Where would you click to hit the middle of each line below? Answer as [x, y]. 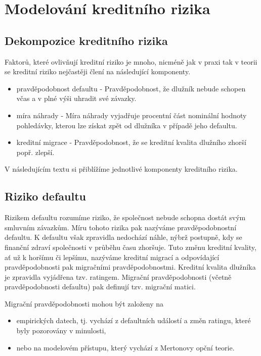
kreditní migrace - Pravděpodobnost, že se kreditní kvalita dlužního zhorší [131, 142]
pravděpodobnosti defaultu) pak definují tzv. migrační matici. [100, 287]
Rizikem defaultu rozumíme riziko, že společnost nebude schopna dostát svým [125, 217]
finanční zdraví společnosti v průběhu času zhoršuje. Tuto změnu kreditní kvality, [130, 247]
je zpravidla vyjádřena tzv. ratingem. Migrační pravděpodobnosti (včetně [118, 276]
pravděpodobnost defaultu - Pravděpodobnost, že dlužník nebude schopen [131, 88]
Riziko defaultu [45, 196]
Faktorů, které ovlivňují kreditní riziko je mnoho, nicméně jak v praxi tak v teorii [131, 61]
